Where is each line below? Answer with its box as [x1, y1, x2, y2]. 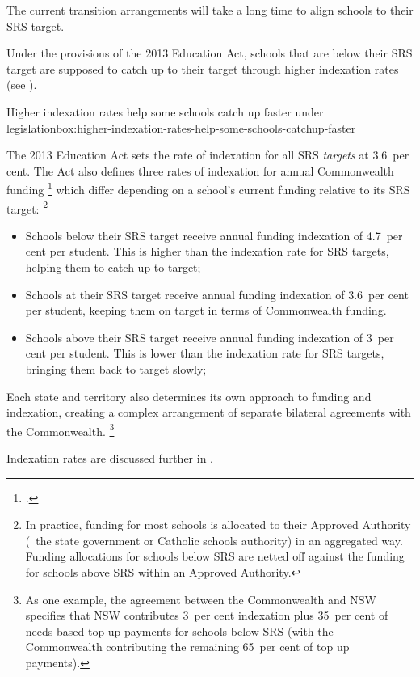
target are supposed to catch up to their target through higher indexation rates [6, 60, 399, 77]
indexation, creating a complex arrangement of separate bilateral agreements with [6, 404, 411, 421]
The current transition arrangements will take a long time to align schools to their [6, 2, 414, 18]
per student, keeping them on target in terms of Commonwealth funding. [25, 302, 387, 319]
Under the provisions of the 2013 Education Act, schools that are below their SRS [6, 44, 413, 61]
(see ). [6, 76, 37, 93]
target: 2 [6, 197, 48, 217]
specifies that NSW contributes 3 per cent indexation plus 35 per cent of [25, 607, 388, 624]
